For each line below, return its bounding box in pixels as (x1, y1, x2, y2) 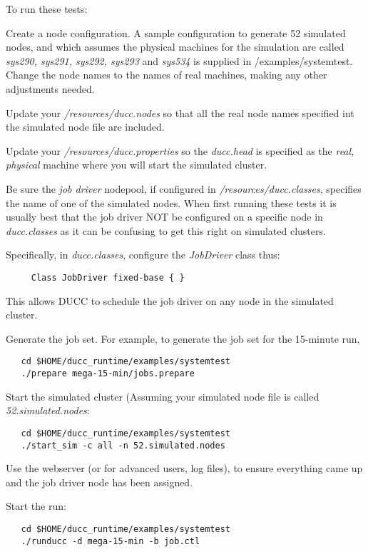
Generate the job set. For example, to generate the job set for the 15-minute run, (6, 331, 360, 346)
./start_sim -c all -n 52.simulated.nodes (21, 440, 225, 451)
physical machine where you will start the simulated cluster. (6, 157, 267, 172)
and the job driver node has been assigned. (6, 474, 193, 489)
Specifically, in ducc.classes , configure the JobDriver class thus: (6, 247, 280, 262)
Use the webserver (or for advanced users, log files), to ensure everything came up (6, 461, 363, 476)
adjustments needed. (6, 81, 95, 96)
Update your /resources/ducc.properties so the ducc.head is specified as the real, (6, 143, 354, 158)
